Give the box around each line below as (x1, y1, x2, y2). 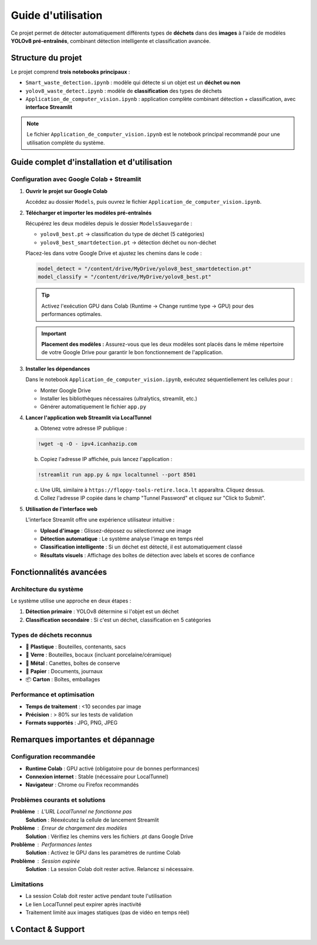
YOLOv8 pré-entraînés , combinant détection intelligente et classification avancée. (11, 37, 211, 44)
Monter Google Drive (40, 386, 91, 394)
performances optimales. (41, 311, 102, 318)
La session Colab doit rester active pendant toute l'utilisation (25, 893, 172, 900)
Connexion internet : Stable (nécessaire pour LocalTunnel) (25, 773, 168, 780)
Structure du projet (11, 53, 82, 63)
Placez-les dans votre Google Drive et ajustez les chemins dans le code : (25, 250, 202, 257)
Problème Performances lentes (11, 841, 92, 848)
